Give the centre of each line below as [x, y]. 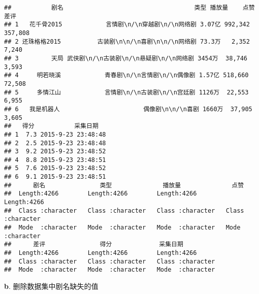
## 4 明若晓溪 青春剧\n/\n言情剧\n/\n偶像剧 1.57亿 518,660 [126, 75]
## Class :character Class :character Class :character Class [124, 210]
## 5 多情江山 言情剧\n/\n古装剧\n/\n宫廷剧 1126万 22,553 [126, 92]
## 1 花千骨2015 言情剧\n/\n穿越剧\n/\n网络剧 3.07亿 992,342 [127, 25]
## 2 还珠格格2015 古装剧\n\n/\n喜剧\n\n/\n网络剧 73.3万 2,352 [127, 41]
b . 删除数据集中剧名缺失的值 [51, 286]
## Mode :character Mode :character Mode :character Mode [122, 228]
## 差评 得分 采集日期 [94, 244]
